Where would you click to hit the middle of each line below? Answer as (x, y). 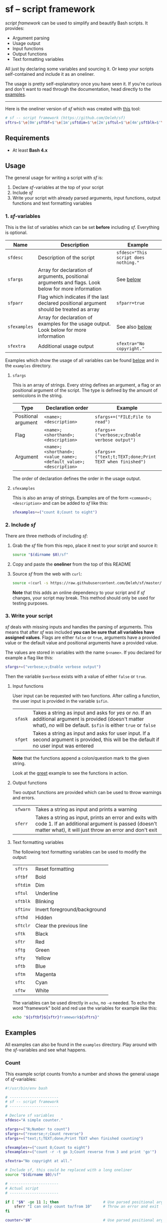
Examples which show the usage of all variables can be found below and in (82, 360)
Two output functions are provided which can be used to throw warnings (87, 792)
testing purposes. (30, 603)
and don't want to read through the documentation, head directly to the (78, 89)
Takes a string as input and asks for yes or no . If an (92, 713)
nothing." (128, 262)
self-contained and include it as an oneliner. (50, 74)
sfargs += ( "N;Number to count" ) (38, 1129)
